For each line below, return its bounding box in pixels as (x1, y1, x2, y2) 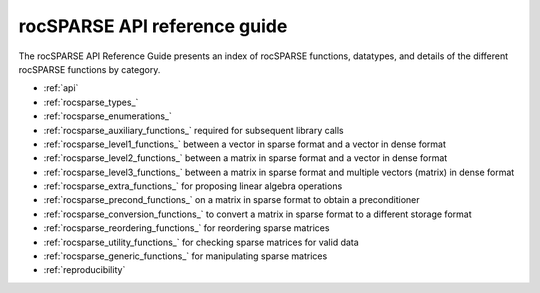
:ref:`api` (43, 82, 79, 94)
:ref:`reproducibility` (43, 264, 126, 276)
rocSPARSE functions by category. (18, 63, 161, 75)
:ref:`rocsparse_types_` (43, 96, 139, 108)
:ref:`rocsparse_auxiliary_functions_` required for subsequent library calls (43, 124, 344, 136)
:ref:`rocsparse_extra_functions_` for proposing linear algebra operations (43, 180, 343, 192)
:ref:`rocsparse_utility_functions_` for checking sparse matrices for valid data (43, 236, 359, 248)
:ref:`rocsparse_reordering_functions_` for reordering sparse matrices (43, 222, 330, 234)
